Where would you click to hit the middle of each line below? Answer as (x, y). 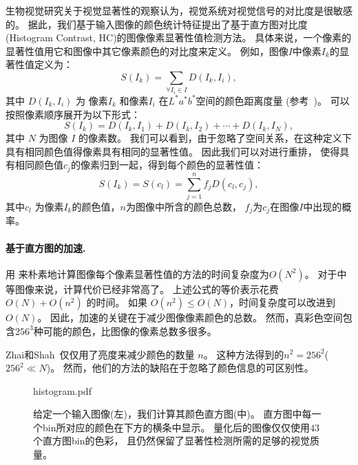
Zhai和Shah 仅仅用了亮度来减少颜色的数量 (100, 354)
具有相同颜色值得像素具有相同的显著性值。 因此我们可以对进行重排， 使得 (173, 151)
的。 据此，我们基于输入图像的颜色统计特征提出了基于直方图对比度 (157, 24)
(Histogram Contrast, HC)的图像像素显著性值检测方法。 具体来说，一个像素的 (179, 37)
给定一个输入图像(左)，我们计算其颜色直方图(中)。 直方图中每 (172, 414)
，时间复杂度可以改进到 (283, 302)
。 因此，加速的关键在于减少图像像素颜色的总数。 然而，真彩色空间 (190, 317)
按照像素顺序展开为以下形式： (73, 114)
